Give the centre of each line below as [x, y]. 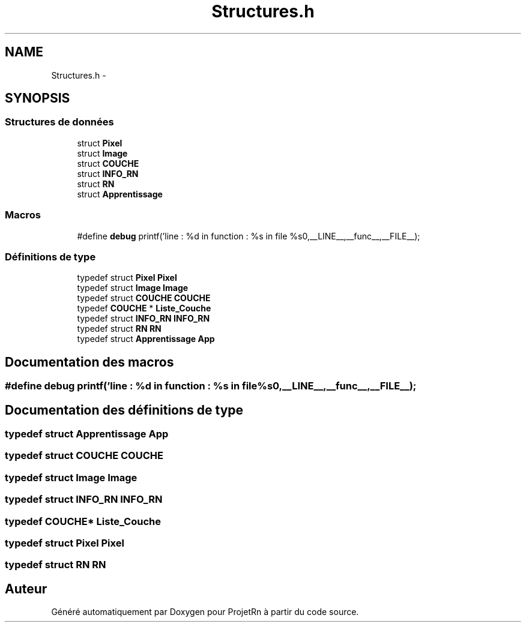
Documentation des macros [89, 362]
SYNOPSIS [38, 98]
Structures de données [59, 122]
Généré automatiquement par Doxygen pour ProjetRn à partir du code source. [205, 612]
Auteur [26, 589]
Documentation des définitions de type [124, 410]
